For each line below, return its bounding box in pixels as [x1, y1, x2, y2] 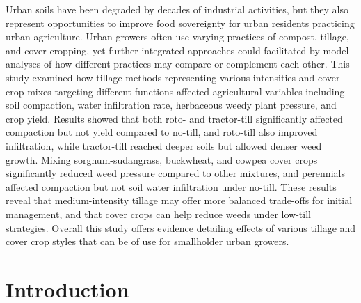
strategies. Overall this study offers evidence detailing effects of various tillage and [6, 220, 356, 235]
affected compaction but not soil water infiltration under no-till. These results [6, 179, 337, 194]
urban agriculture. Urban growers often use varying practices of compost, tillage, [6, 29, 349, 44]
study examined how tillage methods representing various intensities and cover [6, 70, 340, 84]
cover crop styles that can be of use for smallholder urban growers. [6, 234, 289, 249]
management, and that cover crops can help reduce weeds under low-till [6, 206, 311, 221]
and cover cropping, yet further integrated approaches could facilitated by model [6, 42, 349, 57]
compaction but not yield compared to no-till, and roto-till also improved [6, 125, 318, 139]
